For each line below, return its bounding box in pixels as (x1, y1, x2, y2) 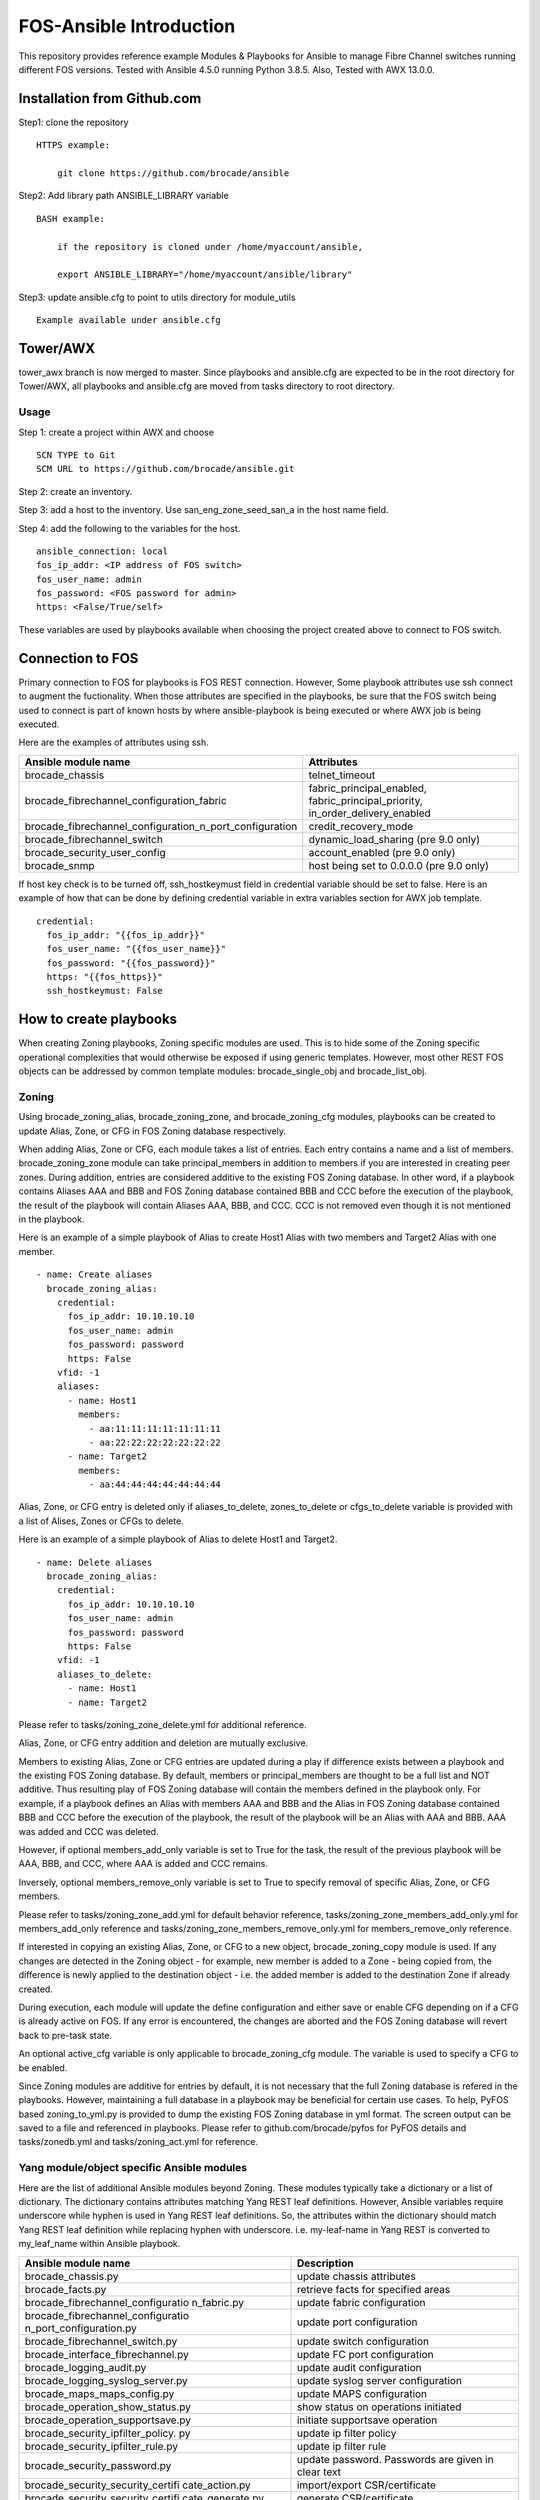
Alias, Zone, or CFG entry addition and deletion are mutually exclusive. (18, 1737, 309, 1749)
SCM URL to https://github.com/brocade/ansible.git (36, 463, 295, 475)
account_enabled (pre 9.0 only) (308, 845, 456, 859)
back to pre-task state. (18, 2029, 113, 2041)
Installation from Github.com (18, 90, 202, 107)
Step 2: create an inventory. (18, 485, 133, 497)
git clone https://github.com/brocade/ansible (56, 168, 290, 179)
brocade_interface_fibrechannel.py (24, 2347, 190, 2361)
